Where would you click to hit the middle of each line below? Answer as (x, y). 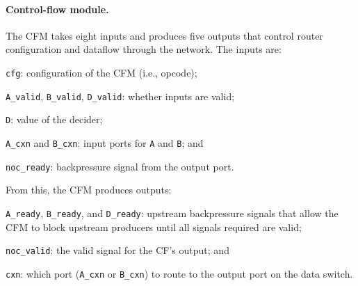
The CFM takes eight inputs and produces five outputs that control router (164, 35)
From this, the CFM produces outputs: (89, 190)
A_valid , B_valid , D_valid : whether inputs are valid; (120, 96)
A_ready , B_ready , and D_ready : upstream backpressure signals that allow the (172, 213)
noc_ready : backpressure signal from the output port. (120, 166)
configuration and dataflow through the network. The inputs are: (144, 49)
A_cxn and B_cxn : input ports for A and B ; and (105, 142)
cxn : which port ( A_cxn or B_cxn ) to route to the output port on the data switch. (179, 273)
